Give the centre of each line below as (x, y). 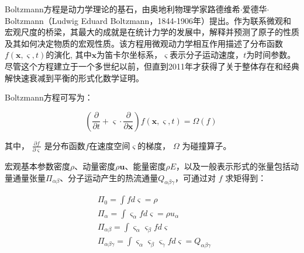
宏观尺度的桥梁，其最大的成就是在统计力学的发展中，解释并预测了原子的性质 (152, 32)
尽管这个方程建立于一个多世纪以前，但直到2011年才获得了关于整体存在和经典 (152, 66)
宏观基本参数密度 (37, 166)
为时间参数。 (271, 55)
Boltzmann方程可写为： (49, 97)
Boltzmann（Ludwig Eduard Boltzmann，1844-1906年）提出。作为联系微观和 (148, 20)
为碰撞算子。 (207, 145)
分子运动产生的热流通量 (113, 177)
